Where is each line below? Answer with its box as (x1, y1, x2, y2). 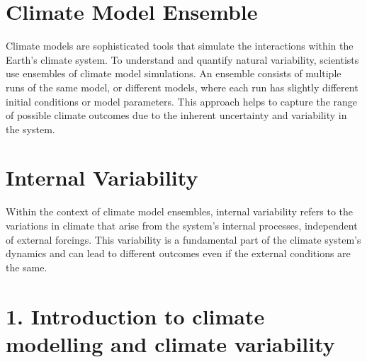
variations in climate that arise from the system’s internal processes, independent (6, 218, 358, 232)
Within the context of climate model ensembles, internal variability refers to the (6, 204, 353, 219)
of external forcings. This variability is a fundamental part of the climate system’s (6, 232, 361, 247)
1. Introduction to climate (6, 301, 265, 330)
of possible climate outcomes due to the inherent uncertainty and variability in (6, 108, 347, 123)
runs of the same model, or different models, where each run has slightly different (6, 79, 358, 94)
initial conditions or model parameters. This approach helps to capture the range (6, 94, 358, 108)
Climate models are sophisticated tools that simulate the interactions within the (6, 38, 354, 53)
